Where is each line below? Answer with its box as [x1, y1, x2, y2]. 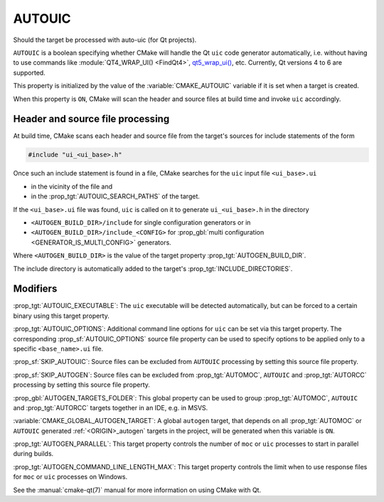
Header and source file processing [13, 113, 170, 125]
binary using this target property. [13, 311, 110, 320]
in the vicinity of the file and [31, 182, 113, 191]
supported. [13, 68, 46, 77]
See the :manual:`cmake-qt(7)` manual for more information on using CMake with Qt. [13, 486, 262, 494]
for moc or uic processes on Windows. [13, 473, 128, 481]
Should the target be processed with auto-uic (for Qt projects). [13, 36, 197, 44]
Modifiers [13, 283, 58, 295]
